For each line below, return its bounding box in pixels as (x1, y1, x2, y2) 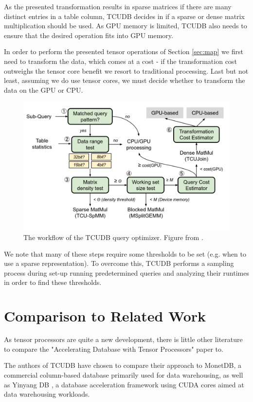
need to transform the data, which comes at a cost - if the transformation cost (4, 56, 237, 66)
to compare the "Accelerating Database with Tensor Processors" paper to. (4, 343, 223, 354)
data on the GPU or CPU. (4, 84, 83, 95)
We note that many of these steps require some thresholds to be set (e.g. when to (4, 248, 246, 259)
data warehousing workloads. (4, 389, 90, 399)
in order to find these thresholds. (4, 277, 102, 287)
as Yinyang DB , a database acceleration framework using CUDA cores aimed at (4, 379, 244, 389)
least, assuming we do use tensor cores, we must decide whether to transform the (4, 75, 245, 85)
